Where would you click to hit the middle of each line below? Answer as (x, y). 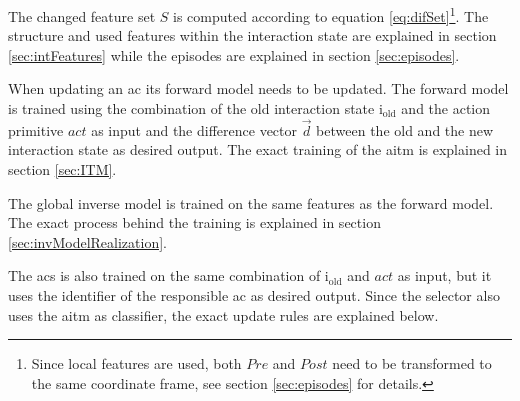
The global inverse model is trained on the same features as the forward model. (251, 202)
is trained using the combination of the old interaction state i (195, 108)
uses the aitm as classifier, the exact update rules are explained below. (223, 314)
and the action (446, 108)
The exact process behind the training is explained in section (194, 222)
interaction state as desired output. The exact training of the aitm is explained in (257, 149)
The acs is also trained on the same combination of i (168, 275)
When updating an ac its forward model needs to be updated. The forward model (258, 88)
